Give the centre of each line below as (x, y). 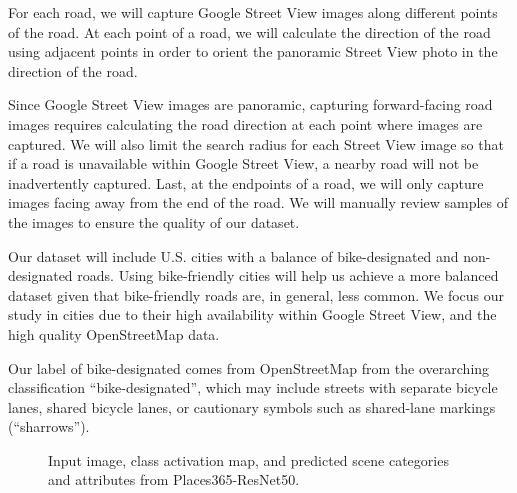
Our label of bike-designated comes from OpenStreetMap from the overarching (249, 367)
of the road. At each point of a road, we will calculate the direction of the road (249, 31)
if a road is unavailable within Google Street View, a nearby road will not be (243, 163)
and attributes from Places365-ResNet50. (174, 479)
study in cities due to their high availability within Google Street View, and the (252, 314)
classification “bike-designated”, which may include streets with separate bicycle (253, 387)
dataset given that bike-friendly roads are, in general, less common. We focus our (256, 294)
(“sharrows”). (49, 426)
